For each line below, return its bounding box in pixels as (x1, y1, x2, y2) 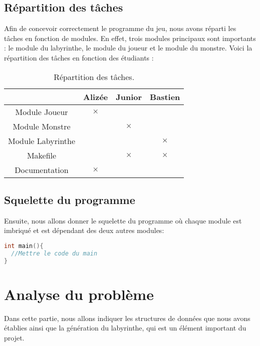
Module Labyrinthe (8, 134, 76, 146)
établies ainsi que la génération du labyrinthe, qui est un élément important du (4, 322, 246, 333)
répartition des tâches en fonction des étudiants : (4, 52, 154, 62)
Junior (116, 90, 142, 102)
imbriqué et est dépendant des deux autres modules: (4, 225, 164, 235)
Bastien (150, 90, 180, 102)
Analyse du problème (4, 283, 154, 304)
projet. (4, 332, 25, 342)
